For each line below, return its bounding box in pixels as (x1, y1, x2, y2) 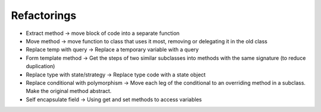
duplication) (26, 63, 55, 70)
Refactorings (11, 9, 77, 22)
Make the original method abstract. (26, 88, 112, 95)
